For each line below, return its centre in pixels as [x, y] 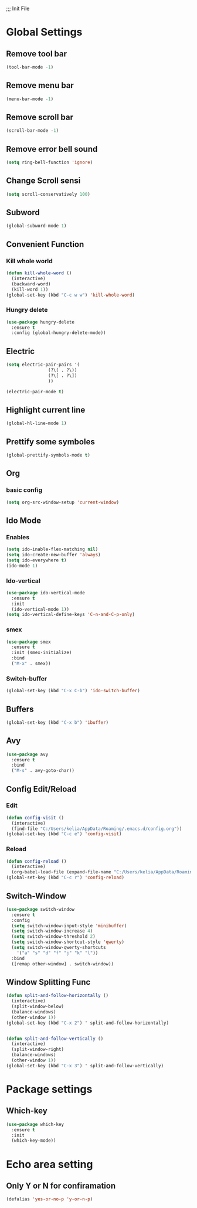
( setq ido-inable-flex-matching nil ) [52, 549]
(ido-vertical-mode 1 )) [40, 609]
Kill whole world [29, 261]
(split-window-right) [38, 1049]
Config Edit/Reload [41, 789]
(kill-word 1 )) [30, 290]
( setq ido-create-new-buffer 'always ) [53, 554]
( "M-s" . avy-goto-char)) [43, 771]
